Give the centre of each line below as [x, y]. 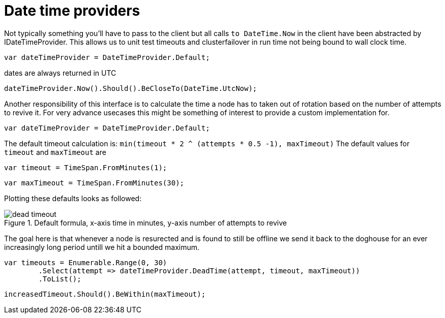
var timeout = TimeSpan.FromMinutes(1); [86, 167]
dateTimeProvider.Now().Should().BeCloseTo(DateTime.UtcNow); [131, 88]
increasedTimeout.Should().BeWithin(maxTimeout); [105, 294]
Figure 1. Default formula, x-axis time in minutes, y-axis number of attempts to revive [145, 222]
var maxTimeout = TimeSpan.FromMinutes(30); [94, 183]
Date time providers [72, 11]
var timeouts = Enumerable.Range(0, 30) [86, 262]
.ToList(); [60, 279]
